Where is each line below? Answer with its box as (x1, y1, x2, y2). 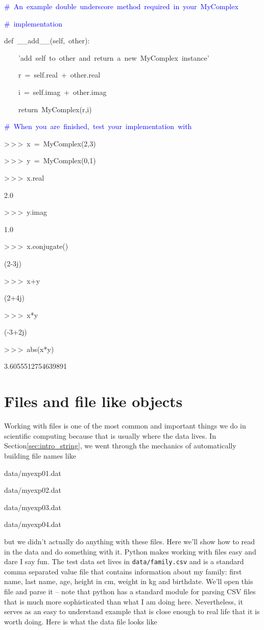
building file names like (4, 450, 76, 461)
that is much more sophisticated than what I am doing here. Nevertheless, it (4, 596, 243, 607)
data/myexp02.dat (4, 485, 62, 495)
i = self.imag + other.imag (18, 86, 107, 97)
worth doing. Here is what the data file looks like (4, 616, 157, 626)
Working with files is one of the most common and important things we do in (4, 420, 246, 431)
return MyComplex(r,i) (18, 104, 92, 114)
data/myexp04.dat (4, 519, 62, 530)
